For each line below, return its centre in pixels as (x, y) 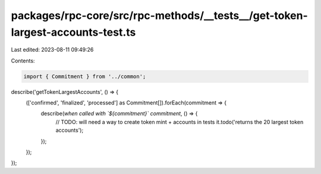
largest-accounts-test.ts (73, 32)
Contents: (23, 61)
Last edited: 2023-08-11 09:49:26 (52, 50)
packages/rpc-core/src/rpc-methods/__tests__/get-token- (160, 15)
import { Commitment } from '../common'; (85, 76)
